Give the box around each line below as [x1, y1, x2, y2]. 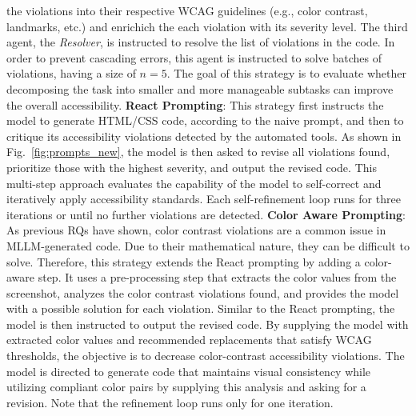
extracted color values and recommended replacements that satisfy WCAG [6, 331, 372, 348]
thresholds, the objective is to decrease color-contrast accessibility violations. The [6, 347, 405, 364]
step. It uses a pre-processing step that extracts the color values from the [38, 269, 397, 286]
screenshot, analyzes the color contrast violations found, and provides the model [6, 284, 399, 301]
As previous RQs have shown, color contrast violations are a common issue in [6, 222, 386, 238]
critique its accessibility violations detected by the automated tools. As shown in [6, 127, 402, 144]
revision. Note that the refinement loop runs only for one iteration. [6, 394, 334, 410]
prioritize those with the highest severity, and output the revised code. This [6, 158, 377, 175]
